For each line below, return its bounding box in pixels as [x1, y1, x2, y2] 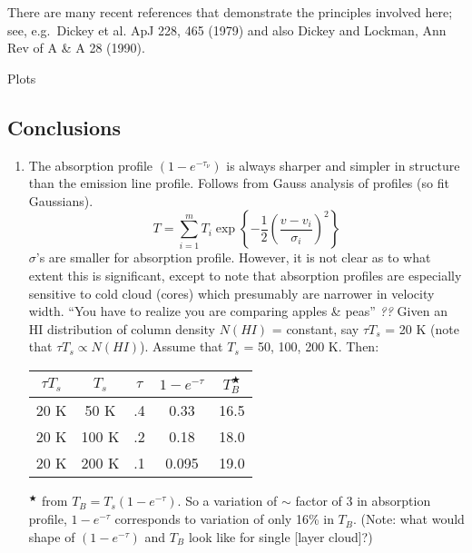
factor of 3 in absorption [295, 491, 431, 510]
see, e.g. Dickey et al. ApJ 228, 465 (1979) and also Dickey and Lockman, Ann [7, 20, 447, 39]
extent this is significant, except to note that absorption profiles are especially [28, 265, 462, 284]
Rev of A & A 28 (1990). [7, 38, 145, 57]
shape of [28, 527, 75, 546]
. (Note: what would [353, 509, 465, 528]
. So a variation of [177, 491, 278, 510]
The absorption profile [28, 155, 153, 174]
